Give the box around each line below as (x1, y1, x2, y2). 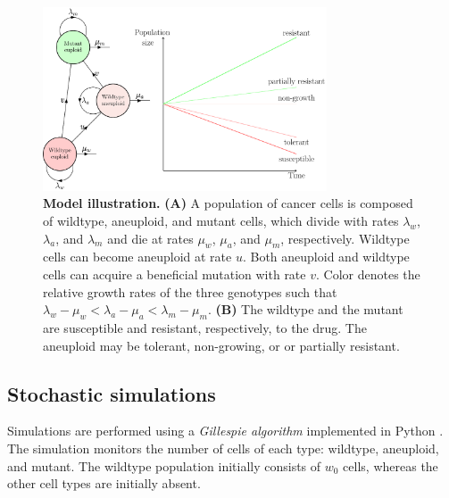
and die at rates (107, 228, 194, 247)
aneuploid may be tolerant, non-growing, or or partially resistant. (43, 336, 400, 354)
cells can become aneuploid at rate (43, 247, 232, 266)
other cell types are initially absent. (7, 474, 201, 493)
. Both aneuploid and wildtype (242, 247, 410, 266)
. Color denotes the (316, 265, 420, 284)
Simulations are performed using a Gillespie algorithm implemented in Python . (7, 421, 444, 440)
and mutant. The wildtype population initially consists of (7, 456, 321, 475)
